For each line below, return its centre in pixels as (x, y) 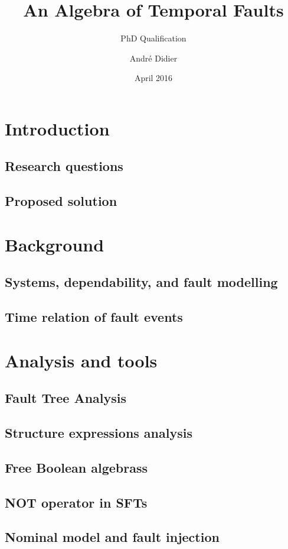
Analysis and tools (81, 360)
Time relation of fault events (94, 317)
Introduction (57, 128)
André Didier (153, 58)
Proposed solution (61, 201)
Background (55, 244)
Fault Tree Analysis (66, 398)
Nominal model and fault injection (112, 537)
